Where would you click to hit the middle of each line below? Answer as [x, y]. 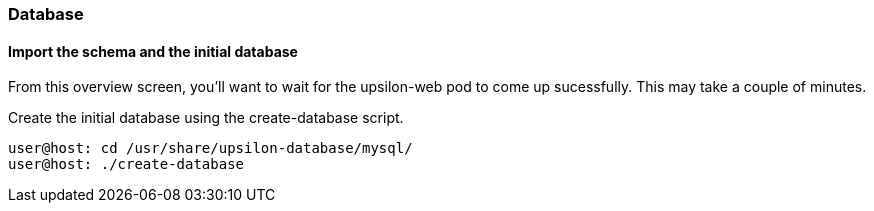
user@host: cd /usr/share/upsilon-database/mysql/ [210, 148]
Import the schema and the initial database [153, 51]
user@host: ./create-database [126, 164]
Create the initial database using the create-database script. [206, 118]
